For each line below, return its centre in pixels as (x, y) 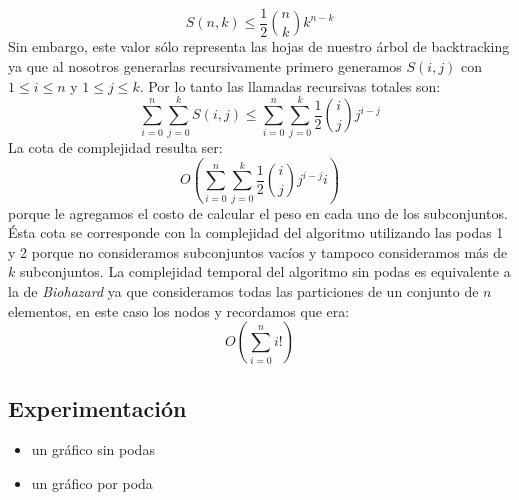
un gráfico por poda (92, 483)
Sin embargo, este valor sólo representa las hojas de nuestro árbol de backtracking (259, 46)
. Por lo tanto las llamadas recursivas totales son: (290, 85)
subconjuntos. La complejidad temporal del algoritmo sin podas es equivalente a (265, 271)
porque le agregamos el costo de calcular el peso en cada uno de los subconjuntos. (258, 212)
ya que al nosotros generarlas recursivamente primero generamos (205, 66)
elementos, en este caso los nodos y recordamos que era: (179, 310)
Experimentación (97, 407)
